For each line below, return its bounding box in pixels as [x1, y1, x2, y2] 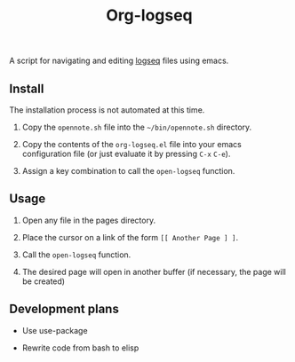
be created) [21, 276, 65, 287]
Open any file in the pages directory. [21, 215, 156, 225]
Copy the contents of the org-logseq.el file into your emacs [21, 139, 242, 149]
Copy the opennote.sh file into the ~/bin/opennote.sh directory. [21, 122, 252, 132]
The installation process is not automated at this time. [9, 105, 205, 115]
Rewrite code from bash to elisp [21, 342, 140, 353]
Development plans [9, 302, 120, 317]
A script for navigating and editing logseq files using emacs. [9, 55, 229, 67]
